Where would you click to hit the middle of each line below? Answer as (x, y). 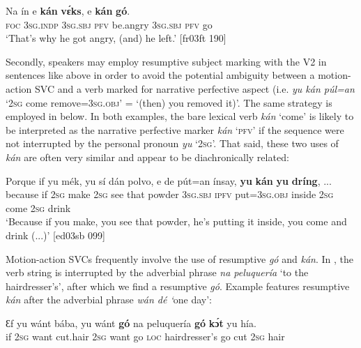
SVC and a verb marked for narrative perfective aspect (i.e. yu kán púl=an (194, 88)
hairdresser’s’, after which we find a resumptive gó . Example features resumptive (178, 286)
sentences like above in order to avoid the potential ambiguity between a (160, 75)
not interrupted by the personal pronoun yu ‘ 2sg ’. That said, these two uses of (172, 143)
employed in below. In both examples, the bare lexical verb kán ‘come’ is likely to (180, 116)
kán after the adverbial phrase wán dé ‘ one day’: (109, 300)
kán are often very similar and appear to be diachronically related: (147, 157)
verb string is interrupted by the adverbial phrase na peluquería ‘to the (157, 272)
